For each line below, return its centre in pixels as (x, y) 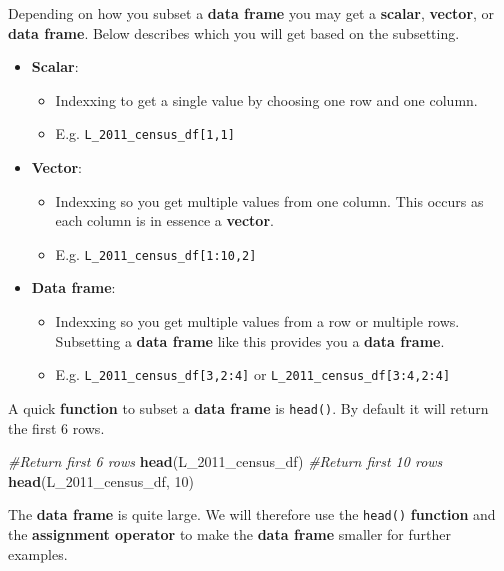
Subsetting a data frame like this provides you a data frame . (250, 340)
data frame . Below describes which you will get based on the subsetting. (234, 32)
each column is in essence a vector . (164, 220)
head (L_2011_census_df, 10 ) (101, 480)
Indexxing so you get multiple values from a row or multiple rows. (257, 321)
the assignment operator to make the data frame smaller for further (229, 534)
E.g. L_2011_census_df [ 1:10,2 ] (156, 253)
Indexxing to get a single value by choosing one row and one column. (266, 99)
